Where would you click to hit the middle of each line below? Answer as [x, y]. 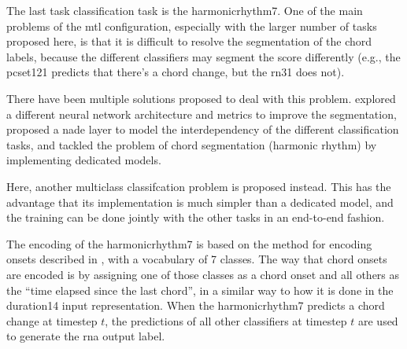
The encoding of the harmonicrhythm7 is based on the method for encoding [189, 243]
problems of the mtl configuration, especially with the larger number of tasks [192, 26]
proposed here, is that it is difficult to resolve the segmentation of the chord [189, 41]
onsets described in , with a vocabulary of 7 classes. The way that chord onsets [197, 259]
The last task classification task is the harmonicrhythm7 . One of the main [185, 10]
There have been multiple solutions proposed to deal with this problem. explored [201, 98]
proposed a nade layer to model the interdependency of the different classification [203, 129]
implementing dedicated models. [84, 160]
